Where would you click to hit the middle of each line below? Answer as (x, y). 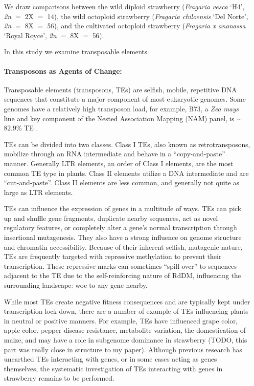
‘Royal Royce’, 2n (30, 35)
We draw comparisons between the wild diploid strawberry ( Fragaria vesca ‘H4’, (124, 6)
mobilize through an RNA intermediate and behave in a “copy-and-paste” (115, 154)
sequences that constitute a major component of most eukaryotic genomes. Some (125, 99)
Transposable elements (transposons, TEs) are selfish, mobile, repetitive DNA (120, 89)
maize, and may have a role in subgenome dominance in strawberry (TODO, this (126, 340)
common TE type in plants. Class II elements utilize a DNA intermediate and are (127, 173)
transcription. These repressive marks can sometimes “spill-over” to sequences (120, 266)
